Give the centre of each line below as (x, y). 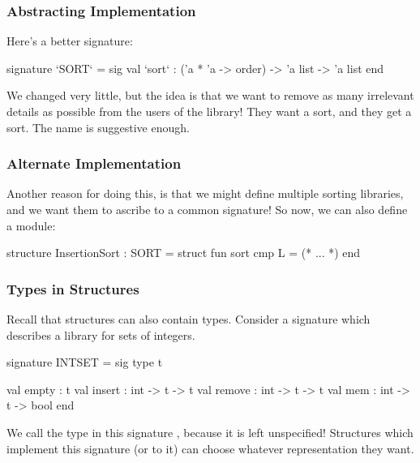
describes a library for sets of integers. (101, 334)
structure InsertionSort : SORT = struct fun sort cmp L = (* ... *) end (184, 253)
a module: (31, 225)
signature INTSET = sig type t (85, 362)
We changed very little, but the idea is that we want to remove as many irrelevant (210, 95)
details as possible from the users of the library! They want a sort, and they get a (209, 111)
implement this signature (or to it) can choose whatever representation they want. (210, 448)
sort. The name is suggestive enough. (98, 127)
